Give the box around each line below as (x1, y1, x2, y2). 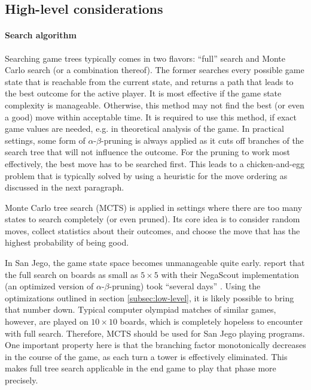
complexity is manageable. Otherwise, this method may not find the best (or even (5, 98, 304, 111)
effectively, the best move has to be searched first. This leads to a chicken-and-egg (5, 157, 304, 170)
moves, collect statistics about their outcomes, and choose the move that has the (5, 224, 300, 237)
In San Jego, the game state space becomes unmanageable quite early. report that (5, 256, 305, 269)
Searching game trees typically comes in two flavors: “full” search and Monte (5, 52, 286, 64)
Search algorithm (5, 29, 77, 41)
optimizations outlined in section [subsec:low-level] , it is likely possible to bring (5, 291, 294, 304)
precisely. (5, 374, 38, 386)
